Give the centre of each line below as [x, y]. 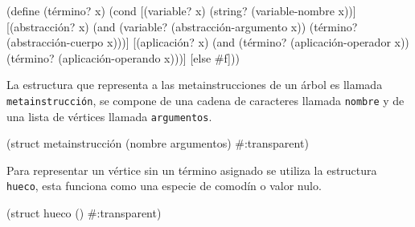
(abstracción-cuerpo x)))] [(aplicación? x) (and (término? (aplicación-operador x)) [208, 42]
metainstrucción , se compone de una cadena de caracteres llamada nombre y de [205, 100]
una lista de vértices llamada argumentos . [109, 116]
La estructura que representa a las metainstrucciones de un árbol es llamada [195, 85]
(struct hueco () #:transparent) [84, 213]
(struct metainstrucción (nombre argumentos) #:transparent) [158, 143]
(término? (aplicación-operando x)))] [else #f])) [123, 57]
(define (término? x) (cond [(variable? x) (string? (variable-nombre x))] [181, 10]
